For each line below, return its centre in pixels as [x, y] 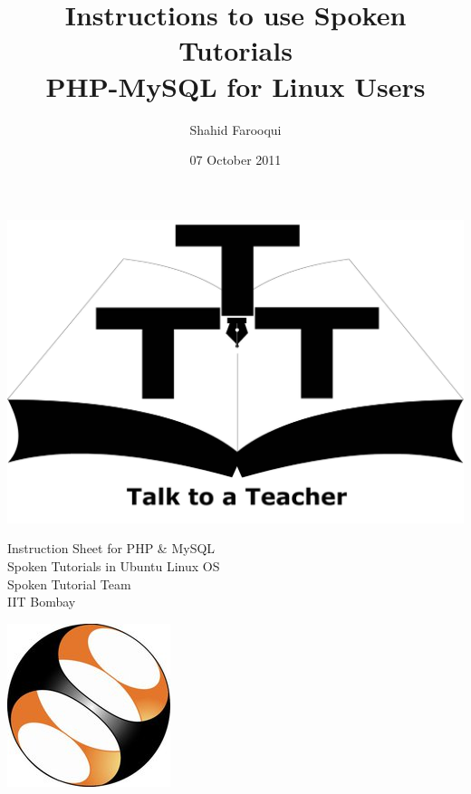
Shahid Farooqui [235, 129]
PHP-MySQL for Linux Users [235, 86]
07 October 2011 [235, 160]
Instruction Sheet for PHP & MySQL [111, 548]
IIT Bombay [42, 602]
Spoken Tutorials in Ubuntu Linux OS [114, 566]
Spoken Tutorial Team [69, 584]
